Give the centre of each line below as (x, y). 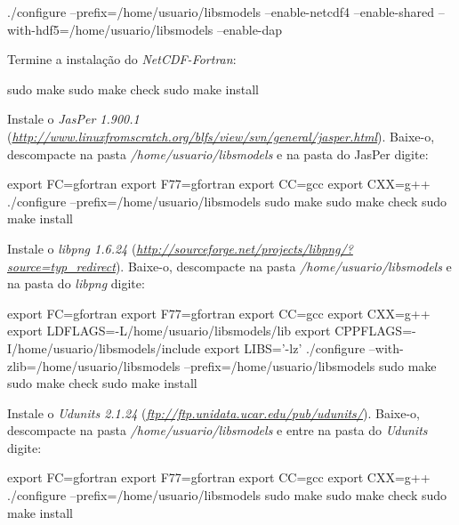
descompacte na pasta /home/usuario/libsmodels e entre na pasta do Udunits (217, 430)
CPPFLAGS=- (375, 331)
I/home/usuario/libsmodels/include (104, 347)
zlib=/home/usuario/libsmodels (94, 365)
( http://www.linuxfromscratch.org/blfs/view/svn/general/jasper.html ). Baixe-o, (221, 136)
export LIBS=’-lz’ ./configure (285, 347)
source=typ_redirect (61, 266)
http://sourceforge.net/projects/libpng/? (245, 248)
